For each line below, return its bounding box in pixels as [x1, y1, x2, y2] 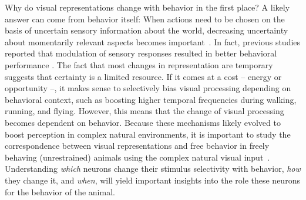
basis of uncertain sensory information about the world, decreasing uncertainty [5, 24, 288, 36]
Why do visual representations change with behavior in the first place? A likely [5, 1, 290, 13]
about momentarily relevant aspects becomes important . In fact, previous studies [5, 35, 301, 48]
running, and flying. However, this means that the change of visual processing [5, 105, 284, 117]
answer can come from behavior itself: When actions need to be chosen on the [5, 12, 285, 25]
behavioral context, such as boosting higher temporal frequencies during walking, [5, 93, 297, 105]
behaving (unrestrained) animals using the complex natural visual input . [5, 151, 270, 163]
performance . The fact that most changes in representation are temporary [5, 58, 273, 71]
